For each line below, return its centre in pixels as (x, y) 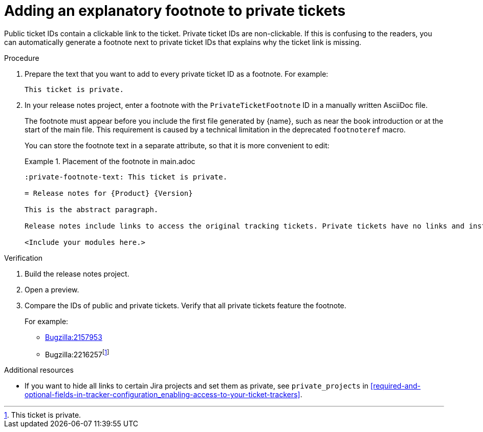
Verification (24, 258)
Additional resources (39, 370)
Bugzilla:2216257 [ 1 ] (77, 354)
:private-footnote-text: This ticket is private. (126, 177)
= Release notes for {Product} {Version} (109, 193)
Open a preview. (52, 289)
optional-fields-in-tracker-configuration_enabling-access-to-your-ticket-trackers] (162, 395)
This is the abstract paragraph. (92, 209)
